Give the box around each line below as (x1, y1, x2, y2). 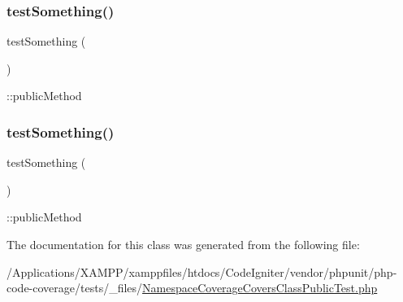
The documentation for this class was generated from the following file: (6, 236, 360, 252)
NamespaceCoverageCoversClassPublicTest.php (142, 279, 378, 296)
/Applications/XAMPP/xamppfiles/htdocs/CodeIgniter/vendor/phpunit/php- (6, 263, 397, 280)
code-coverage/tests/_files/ (6, 279, 143, 296)
